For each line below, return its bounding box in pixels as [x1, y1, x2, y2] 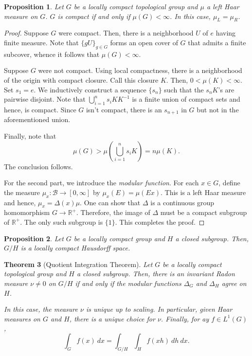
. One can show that [80, 197, 141, 207]
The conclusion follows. [4, 161, 73, 171]
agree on [221, 278, 247, 288]
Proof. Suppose [4, 28, 49, 38]
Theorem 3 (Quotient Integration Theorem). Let [4, 259, 153, 269]
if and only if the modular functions [75, 278, 181, 288]
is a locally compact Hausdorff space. [20, 243, 130, 253]
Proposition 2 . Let [4, 233, 64, 243]
